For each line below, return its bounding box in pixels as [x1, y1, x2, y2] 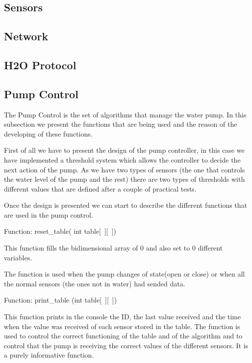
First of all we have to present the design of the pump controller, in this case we [4, 145, 245, 155]
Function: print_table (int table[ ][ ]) [4, 295, 117, 305]
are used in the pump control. [4, 209, 93, 220]
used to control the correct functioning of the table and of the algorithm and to [4, 331, 243, 341]
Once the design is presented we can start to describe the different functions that [4, 200, 248, 210]
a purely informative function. [4, 350, 94, 360]
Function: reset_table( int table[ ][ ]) [4, 226, 117, 236]
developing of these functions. [4, 128, 93, 139]
